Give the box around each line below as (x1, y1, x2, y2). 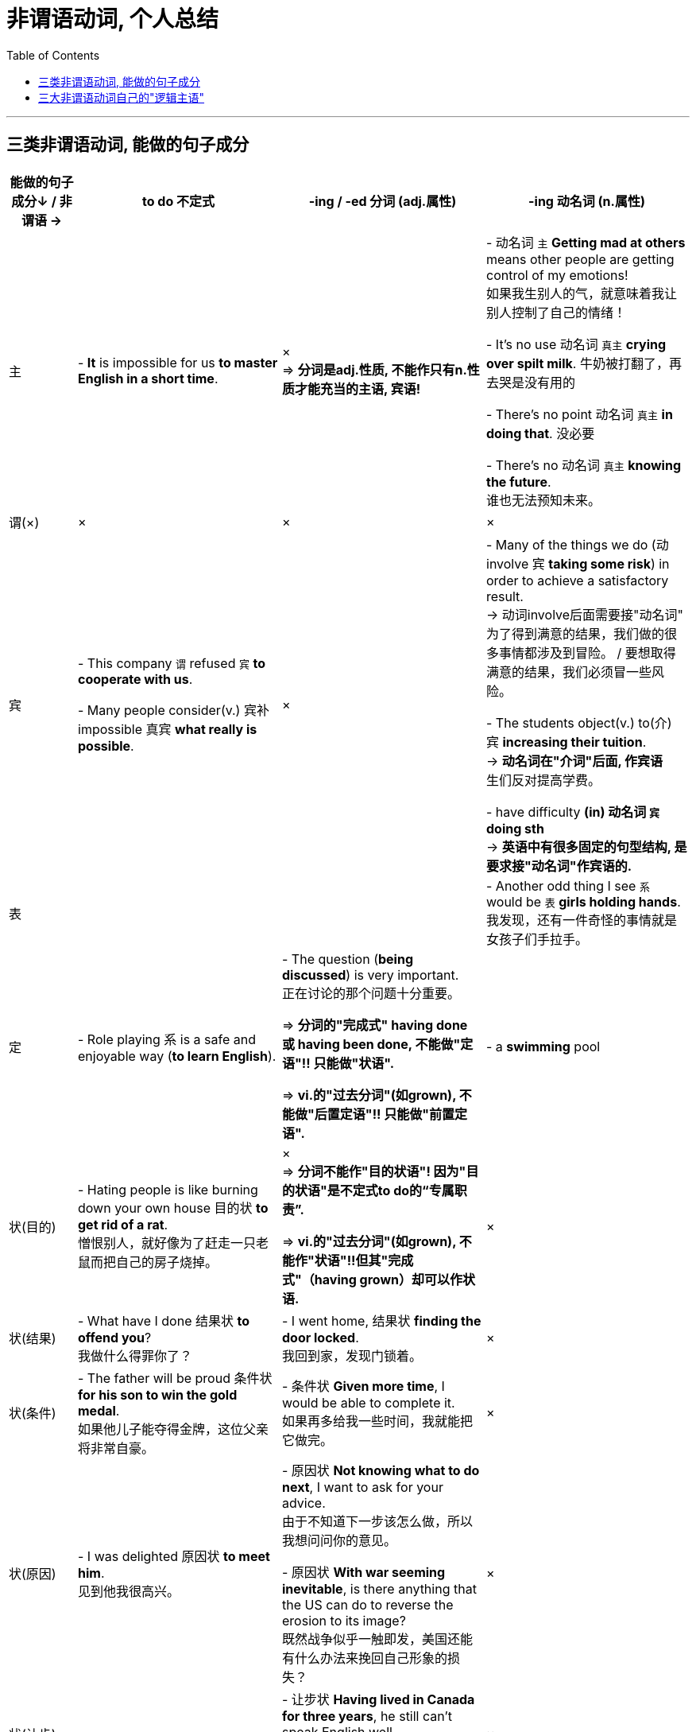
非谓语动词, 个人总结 (6, 6, 219, 33)
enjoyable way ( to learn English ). (78, 1047, 276, 1064)
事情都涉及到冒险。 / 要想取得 (499, 644, 676, 661)
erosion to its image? (282, 1612, 406, 1629)
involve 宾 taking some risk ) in (486, 555, 670, 572)
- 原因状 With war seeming (282, 1563, 446, 1580)
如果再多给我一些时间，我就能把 (282, 1412, 474, 1429)
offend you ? (78, 1329, 152, 1346)
